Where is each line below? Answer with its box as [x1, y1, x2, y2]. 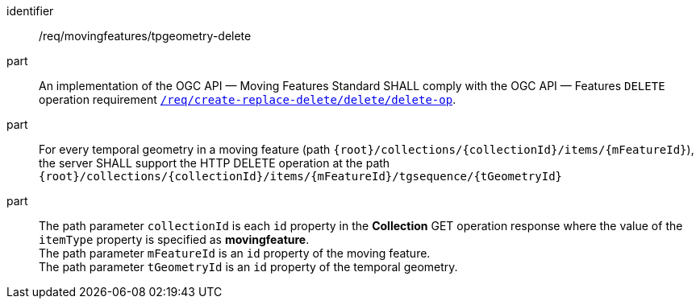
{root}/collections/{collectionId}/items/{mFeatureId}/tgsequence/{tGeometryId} [39, 170, 563, 183]
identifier [6, 4, 54, 18]
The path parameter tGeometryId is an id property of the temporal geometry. [39, 260, 458, 274]
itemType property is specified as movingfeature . [39, 233, 310, 246]
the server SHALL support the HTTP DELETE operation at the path [39, 156, 390, 170]
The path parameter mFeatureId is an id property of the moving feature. [39, 246, 431, 260]
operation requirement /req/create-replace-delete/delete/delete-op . [39, 93, 456, 106]
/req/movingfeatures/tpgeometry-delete [39, 29, 252, 43]
